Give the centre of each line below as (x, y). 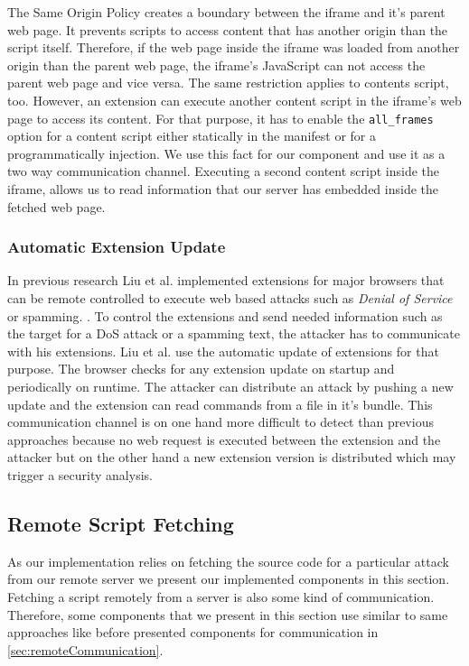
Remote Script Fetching (121, 523)
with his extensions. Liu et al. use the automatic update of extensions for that (223, 351)
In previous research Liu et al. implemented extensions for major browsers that (226, 280)
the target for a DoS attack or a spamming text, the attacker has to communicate (234, 333)
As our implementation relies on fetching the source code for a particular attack (228, 561)
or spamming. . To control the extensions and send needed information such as (225, 315)
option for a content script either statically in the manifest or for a (192, 136)
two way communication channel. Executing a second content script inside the (223, 171)
